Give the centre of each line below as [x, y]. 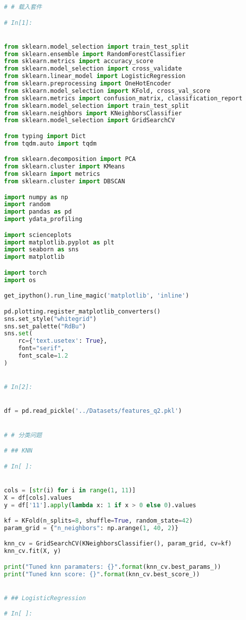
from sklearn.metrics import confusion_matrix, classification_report [123, 98]
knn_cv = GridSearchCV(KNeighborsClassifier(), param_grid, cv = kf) [118, 544]
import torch [25, 272]
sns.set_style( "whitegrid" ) [50, 319]
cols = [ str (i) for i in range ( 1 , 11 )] [70, 490]
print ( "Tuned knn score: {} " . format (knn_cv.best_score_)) [102, 574]
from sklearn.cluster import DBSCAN [65, 182]
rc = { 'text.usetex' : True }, [63, 341]
